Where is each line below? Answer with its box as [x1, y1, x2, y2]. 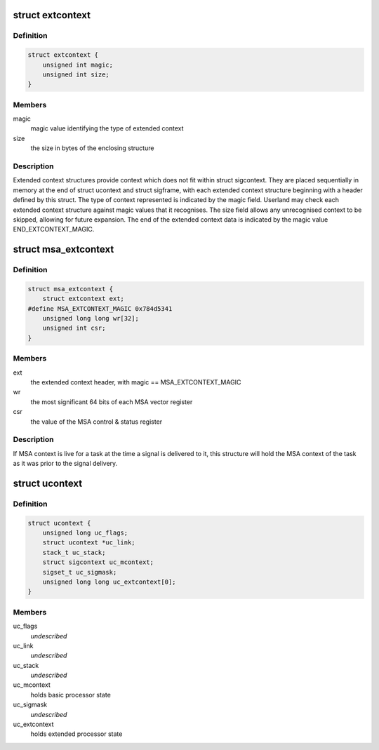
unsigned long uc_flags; [42, 529, 128, 537]
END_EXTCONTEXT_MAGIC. [13, 225, 95, 234]
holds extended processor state [30, 730, 123, 738]
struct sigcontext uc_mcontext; [42, 558, 154, 566]
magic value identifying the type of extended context [30, 124, 184, 133]
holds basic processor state [30, 690, 112, 699]
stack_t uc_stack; [42, 548, 106, 556]
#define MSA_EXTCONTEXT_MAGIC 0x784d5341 [27, 304, 173, 312]
